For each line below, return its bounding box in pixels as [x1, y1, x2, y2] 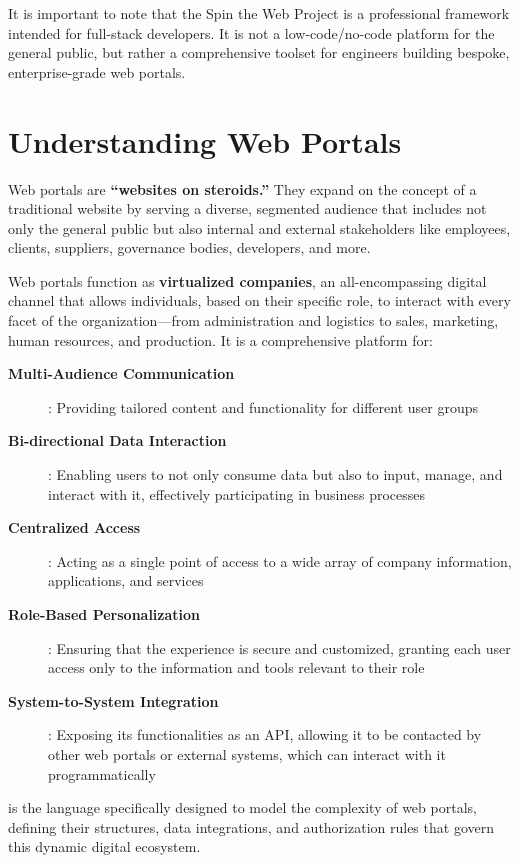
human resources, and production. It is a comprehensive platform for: [8, 329, 433, 350]
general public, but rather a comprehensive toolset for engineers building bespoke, [8, 42, 510, 63]
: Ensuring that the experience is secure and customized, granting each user [48, 637, 511, 658]
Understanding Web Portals [8, 120, 402, 161]
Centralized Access [8, 517, 141, 538]
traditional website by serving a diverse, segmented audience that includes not [8, 198, 487, 219]
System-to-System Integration [8, 690, 219, 711]
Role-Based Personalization [8, 604, 201, 624]
